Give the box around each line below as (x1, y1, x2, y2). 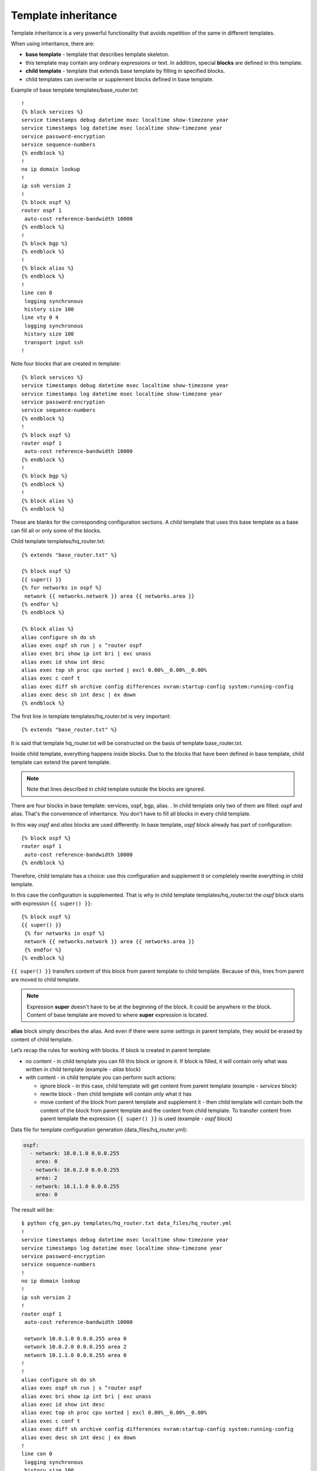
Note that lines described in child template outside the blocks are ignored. (26, 786, 205, 793)
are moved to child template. (11, 976, 80, 983)
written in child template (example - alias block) (25, 1066, 141, 1073)
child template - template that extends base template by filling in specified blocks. (25, 68, 225, 75)
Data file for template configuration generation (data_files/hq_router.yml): (11, 1126, 188, 1133)
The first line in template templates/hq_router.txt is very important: (11, 713, 171, 720)
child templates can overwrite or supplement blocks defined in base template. (25, 75, 214, 82)
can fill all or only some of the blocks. (11, 527, 102, 534)
